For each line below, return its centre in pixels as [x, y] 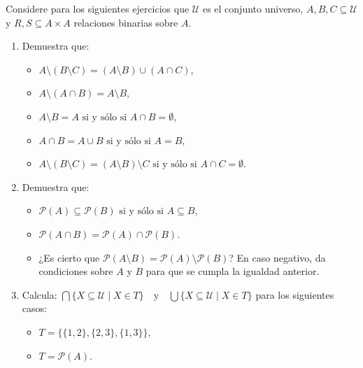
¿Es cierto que [69, 257]
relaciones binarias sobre [126, 22]
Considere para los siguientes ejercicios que [98, 8]
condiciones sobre [76, 271]
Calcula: [40, 294]
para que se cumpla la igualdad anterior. [233, 271]
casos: [34, 308]
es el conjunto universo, [253, 8]
